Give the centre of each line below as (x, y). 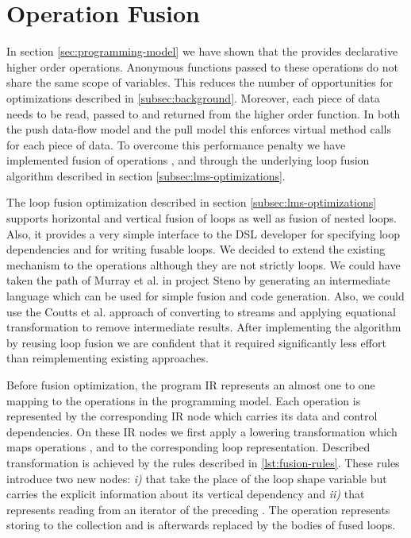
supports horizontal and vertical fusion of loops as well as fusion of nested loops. (202, 218)
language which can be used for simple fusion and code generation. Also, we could (205, 296)
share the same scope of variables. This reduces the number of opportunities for (200, 82)
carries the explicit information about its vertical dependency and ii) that (186, 494)
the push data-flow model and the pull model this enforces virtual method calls (199, 129)
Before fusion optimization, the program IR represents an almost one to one (191, 385)
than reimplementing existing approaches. (108, 358)
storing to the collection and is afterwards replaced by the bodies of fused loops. (201, 525)
